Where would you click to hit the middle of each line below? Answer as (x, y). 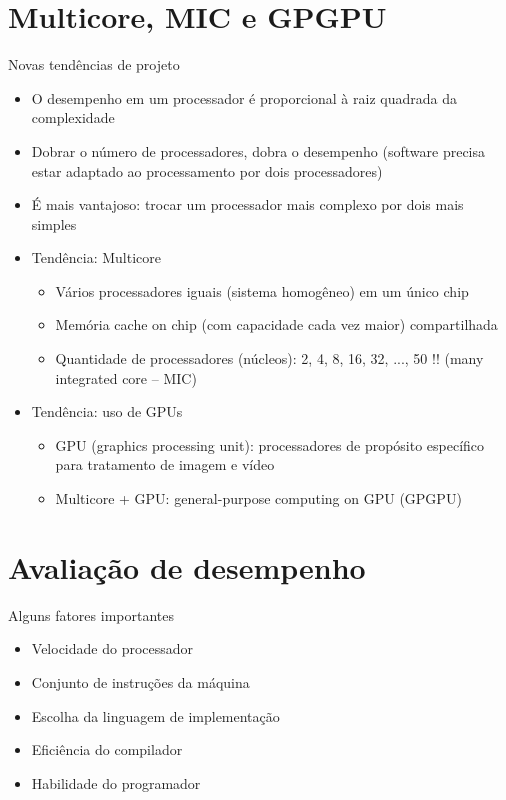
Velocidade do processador (112, 648)
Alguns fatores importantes (91, 614)
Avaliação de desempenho (187, 566)
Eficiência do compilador (107, 749)
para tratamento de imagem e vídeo (165, 464)
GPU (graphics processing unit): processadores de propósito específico (270, 444)
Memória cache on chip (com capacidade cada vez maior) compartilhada (276, 324)
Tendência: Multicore (96, 257)
